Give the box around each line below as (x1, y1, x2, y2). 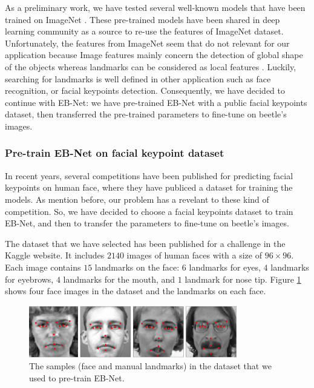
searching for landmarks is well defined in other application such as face (5, 72, 271, 85)
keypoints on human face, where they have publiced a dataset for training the (5, 181, 293, 194)
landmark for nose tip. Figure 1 (185, 272, 301, 285)
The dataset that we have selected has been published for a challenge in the (5, 237, 286, 249)
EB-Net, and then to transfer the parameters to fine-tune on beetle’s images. (5, 217, 289, 229)
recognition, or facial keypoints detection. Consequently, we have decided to (5, 84, 286, 97)
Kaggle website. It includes (5, 249, 105, 261)
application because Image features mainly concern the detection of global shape (5, 48, 303, 61)
